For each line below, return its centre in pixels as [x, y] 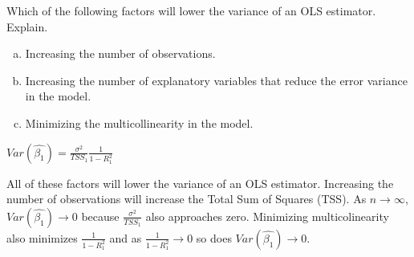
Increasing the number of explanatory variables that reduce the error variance [216, 80]
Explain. [27, 26]
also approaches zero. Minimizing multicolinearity [267, 216]
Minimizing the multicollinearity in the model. [139, 122]
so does [214, 237]
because [100, 216]
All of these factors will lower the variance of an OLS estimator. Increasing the [200, 183]
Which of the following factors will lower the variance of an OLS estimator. [191, 10]
